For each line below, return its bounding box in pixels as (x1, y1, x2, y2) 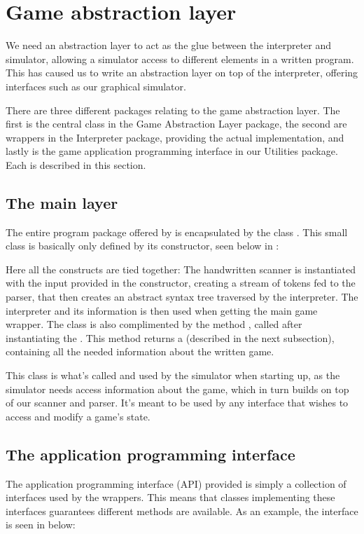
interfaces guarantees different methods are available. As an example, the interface (6, 503, 358, 518)
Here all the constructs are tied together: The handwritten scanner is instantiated (6, 261, 356, 276)
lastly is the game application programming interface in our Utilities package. (6, 144, 338, 158)
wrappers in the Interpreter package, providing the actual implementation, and (6, 130, 344, 144)
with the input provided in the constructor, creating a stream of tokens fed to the (6, 275, 356, 290)
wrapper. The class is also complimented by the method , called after (6, 317, 302, 331)
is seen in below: (6, 517, 76, 532)
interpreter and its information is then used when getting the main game (6, 303, 318, 317)
